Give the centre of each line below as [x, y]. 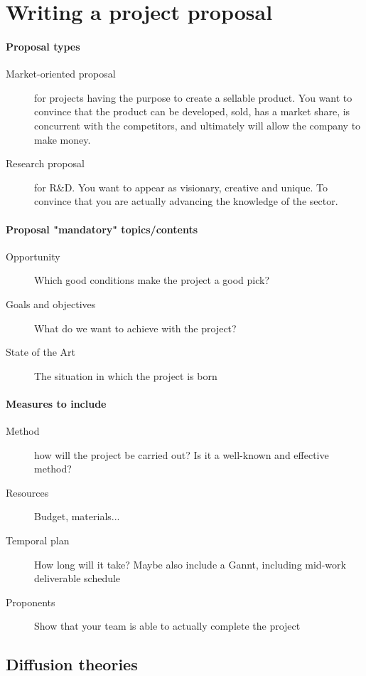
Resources [27, 492]
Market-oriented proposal [61, 74]
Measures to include [56, 403]
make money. [63, 139]
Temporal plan [38, 540]
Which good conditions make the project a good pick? [152, 280]
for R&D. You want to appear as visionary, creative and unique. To [181, 187]
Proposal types [43, 46]
